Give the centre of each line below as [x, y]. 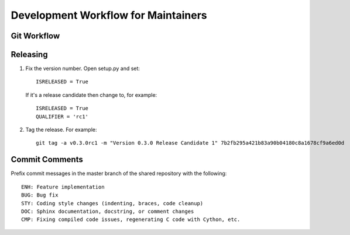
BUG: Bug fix [40, 195]
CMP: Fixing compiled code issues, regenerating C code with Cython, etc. [131, 220]
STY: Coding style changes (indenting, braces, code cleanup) [112, 203]
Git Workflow [35, 36]
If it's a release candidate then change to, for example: [91, 95]
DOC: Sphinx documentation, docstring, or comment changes [108, 211]
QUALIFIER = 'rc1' [62, 116]
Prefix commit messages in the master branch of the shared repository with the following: [119, 173]
